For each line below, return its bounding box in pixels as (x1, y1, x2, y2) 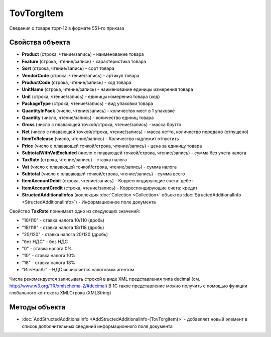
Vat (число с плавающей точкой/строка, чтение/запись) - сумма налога (22, 164, 177, 170)
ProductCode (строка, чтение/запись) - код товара (22, 79, 131, 85)
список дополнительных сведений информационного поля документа (22, 323, 173, 329)
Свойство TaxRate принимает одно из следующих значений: (9, 208, 141, 214)
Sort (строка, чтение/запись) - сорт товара (22, 65, 115, 71)
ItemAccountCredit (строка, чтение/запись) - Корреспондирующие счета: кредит (22, 185, 198, 191)
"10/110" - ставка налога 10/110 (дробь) (22, 217, 105, 223)
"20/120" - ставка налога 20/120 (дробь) (22, 232, 108, 238)
